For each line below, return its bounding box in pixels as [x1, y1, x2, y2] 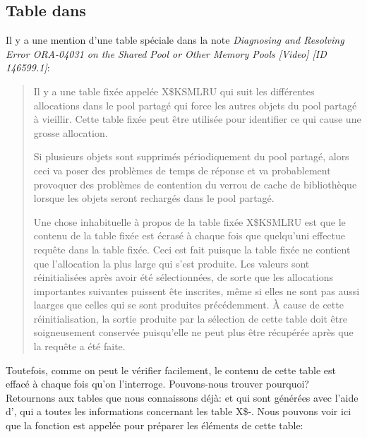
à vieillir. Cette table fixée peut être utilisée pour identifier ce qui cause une [33, 112, 361, 126]
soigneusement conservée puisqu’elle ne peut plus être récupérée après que [33, 325, 354, 340]
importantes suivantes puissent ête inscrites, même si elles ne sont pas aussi [33, 283, 360, 298]
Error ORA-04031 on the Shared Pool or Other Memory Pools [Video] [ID [6, 46, 327, 61]
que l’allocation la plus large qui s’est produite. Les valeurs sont [33, 256, 310, 270]
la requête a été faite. [33, 339, 126, 354]
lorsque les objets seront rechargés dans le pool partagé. [33, 191, 275, 205]
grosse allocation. [33, 125, 108, 140]
